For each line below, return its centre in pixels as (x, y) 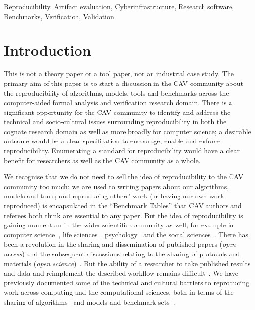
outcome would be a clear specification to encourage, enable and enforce (112, 141)
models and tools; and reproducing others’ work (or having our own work (114, 196)
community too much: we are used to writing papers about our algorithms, (116, 186)
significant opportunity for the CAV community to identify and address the (117, 112)
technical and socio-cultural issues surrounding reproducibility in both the (115, 122)
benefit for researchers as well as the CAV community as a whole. (102, 160)
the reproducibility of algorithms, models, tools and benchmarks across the (116, 93)
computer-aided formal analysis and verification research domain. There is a (118, 102)
